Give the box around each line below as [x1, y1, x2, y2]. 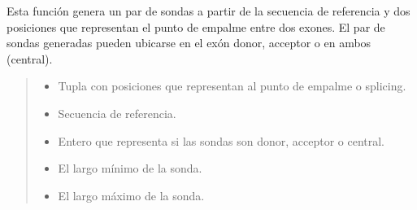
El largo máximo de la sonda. [58, 186, 205, 203]
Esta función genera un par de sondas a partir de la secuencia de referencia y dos [7, 2, 410, 19]
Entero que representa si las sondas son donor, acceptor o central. [58, 132, 385, 149]
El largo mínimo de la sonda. [58, 160, 202, 177]
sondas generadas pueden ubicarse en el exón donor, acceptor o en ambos [7, 34, 371, 51]
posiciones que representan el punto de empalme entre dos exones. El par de [7, 18, 385, 35]
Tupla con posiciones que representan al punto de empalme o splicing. [58, 77, 406, 94]
